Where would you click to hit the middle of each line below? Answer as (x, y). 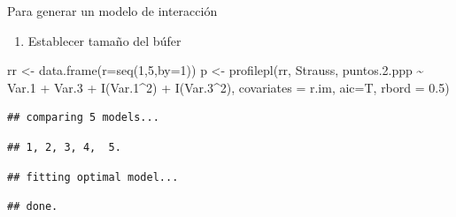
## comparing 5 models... (83, 118)
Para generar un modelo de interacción (112, 11)
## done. (33, 207)
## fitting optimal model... (93, 177)
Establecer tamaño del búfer (104, 40)
